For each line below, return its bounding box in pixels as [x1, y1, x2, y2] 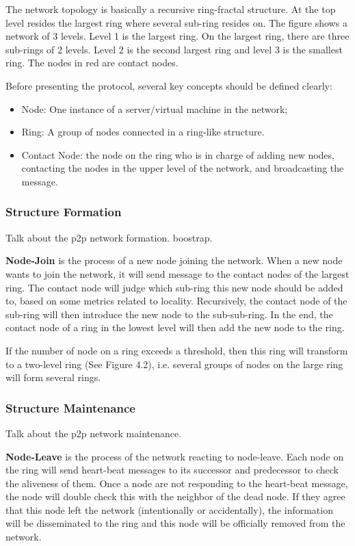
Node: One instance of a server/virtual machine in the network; [21, 101, 288, 116]
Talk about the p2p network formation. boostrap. [5, 230, 213, 244]
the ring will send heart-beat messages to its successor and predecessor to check [5, 463, 339, 477]
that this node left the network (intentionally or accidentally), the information [5, 502, 333, 517]
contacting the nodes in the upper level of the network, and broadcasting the [21, 161, 344, 175]
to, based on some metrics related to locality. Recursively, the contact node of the [5, 294, 347, 308]
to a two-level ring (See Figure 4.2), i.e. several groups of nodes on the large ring [5, 356, 343, 371]
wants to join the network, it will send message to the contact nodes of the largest [5, 266, 350, 281]
